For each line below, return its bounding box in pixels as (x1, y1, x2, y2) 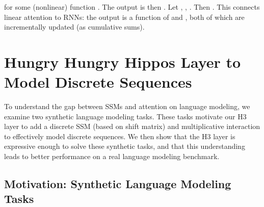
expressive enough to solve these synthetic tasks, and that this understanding (4, 141, 245, 151)
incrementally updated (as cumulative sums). (4, 21, 145, 32)
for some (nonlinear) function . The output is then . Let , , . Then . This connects (4, 2, 260, 12)
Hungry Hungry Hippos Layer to (4, 51, 241, 72)
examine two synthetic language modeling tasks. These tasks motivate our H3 (4, 111, 247, 121)
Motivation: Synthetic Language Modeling (4, 176, 231, 192)
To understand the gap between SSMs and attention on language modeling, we (4, 101, 250, 112)
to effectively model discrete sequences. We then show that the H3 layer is (4, 131, 235, 141)
